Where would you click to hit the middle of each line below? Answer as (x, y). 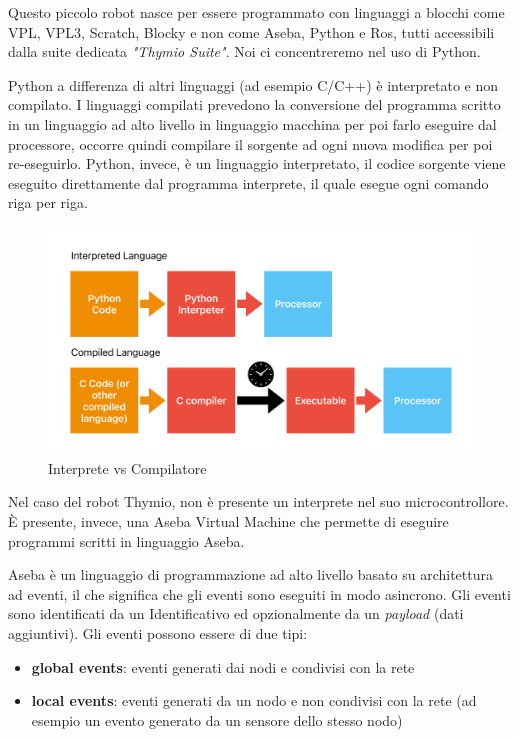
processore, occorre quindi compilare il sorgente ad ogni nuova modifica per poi (250, 143)
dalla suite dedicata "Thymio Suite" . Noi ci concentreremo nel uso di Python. (244, 51)
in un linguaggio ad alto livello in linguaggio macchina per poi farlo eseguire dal (252, 123)
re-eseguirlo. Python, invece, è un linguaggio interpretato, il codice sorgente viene (257, 163)
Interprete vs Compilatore (127, 467)
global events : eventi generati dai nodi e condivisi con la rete (223, 666)
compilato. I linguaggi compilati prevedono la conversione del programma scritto (254, 104)
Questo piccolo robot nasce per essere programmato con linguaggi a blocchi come (256, 12)
